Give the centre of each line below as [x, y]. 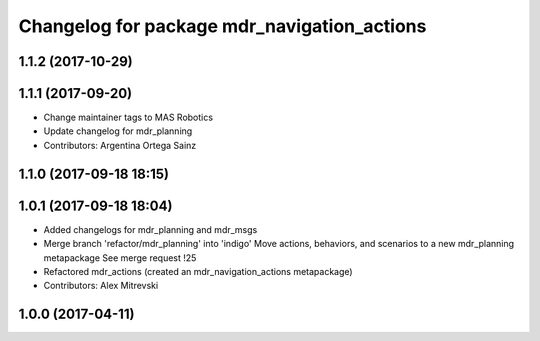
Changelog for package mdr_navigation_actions [222, 26]
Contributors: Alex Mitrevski [101, 286]
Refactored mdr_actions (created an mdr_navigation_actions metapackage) [198, 271]
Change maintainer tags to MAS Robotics [128, 117]
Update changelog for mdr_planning [118, 131]
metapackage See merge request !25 [120, 257]
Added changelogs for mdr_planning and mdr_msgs [150, 229]
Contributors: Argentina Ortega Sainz [120, 145]
